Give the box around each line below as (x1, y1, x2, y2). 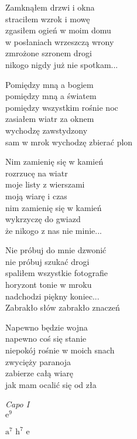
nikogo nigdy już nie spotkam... (5, 58, 118, 70)
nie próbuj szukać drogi (5, 255, 90, 267)
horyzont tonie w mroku (5, 278, 92, 291)
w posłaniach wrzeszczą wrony (5, 35, 114, 47)
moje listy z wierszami (5, 178, 85, 190)
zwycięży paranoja (5, 355, 71, 367)
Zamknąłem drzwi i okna (5, 1, 95, 13)
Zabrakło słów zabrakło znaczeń (5, 301, 120, 314)
